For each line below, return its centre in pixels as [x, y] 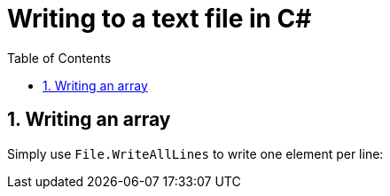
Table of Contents [59, 58]
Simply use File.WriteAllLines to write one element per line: [195, 153]
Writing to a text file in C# [160, 19]
